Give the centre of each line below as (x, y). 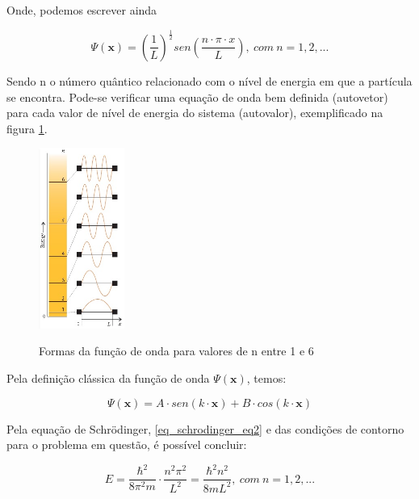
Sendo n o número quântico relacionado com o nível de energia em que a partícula (209, 80)
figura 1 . (27, 128)
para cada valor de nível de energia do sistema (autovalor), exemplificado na (195, 113)
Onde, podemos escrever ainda (82, 10)
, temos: (266, 378)
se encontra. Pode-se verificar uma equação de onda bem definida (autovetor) (197, 96)
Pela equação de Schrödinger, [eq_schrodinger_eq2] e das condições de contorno (205, 428)
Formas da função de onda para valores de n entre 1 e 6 (176, 351)
